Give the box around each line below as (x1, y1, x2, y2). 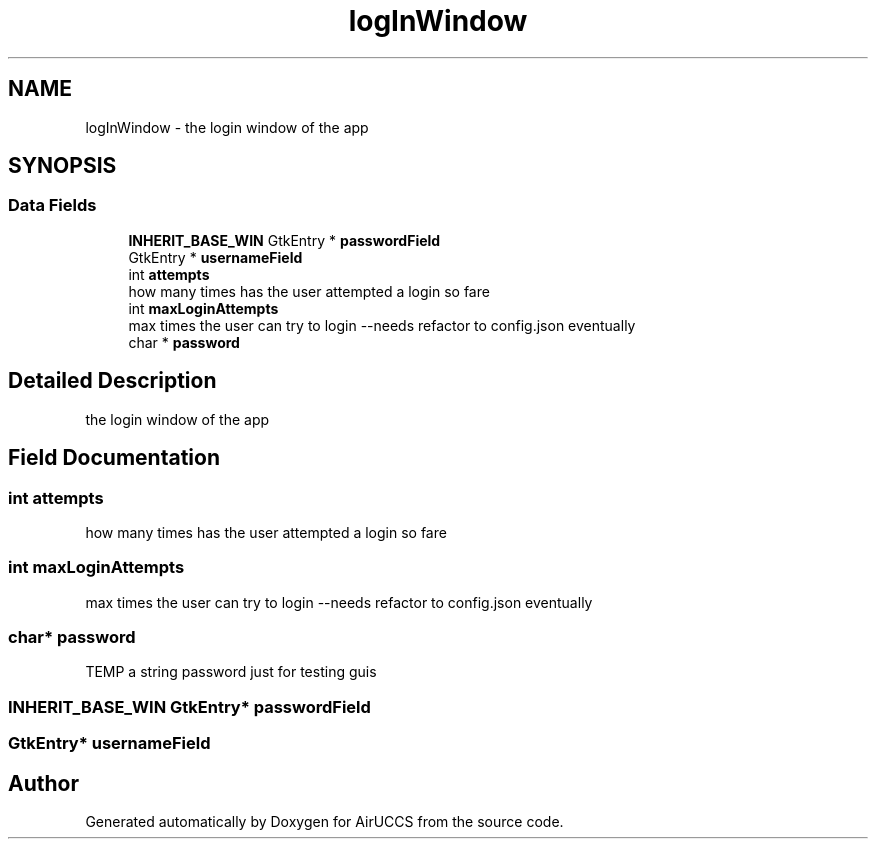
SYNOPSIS (8, 153, 117, 179)
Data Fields (8, 195, 97, 216)
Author (8, 770, 79, 796)
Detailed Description (8, 368, 217, 394)
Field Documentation (8, 445, 220, 471)
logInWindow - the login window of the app (85, 118, 369, 136)
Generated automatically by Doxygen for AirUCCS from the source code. (85, 812, 564, 830)
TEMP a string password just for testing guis (85, 663, 377, 681)
